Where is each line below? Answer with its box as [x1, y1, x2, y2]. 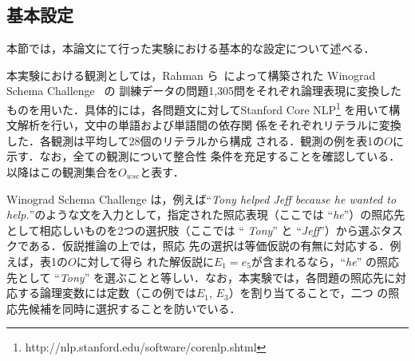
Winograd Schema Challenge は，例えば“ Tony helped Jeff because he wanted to [6, 190, 397, 207]
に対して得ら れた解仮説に [76, 252, 214, 269]
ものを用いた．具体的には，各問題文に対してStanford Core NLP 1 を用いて [6, 98, 389, 117]
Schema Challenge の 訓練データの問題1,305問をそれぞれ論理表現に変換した [6, 82, 402, 99]
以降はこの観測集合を [6, 164, 118, 180]
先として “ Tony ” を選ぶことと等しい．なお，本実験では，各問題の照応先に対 [6, 268, 406, 285]
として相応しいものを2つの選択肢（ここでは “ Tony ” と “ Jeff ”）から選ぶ [6, 221, 381, 238]
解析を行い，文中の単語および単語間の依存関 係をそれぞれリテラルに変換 [17, 117, 401, 133]
